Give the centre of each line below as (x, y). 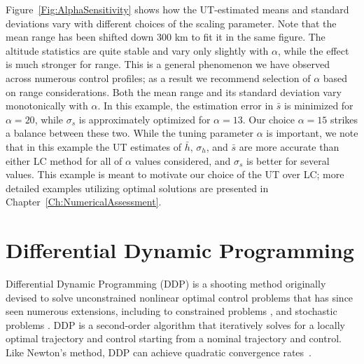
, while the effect (314, 50)
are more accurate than (289, 146)
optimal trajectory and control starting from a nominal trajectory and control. (174, 338)
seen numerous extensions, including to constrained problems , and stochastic (171, 311)
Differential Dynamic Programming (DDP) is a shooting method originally (166, 284)
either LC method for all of (64, 160)
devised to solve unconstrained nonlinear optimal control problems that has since (180, 297)
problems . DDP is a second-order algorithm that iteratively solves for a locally (175, 324)
